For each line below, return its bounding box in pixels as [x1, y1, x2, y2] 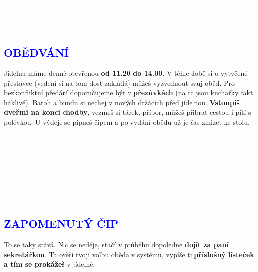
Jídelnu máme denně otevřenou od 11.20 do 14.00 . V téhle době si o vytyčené [4, 68, 248, 78]
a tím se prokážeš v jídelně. [4, 259, 95, 269]
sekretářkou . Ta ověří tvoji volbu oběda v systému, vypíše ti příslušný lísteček [4, 249, 254, 259]
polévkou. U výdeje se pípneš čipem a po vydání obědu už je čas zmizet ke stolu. [4, 116, 250, 127]
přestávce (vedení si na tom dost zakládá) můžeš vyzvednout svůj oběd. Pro [4, 77, 235, 88]
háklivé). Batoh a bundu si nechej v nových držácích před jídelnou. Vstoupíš [4, 97, 240, 107]
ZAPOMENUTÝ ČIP [4, 216, 119, 231]
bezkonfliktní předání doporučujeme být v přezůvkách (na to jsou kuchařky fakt [4, 87, 253, 98]
